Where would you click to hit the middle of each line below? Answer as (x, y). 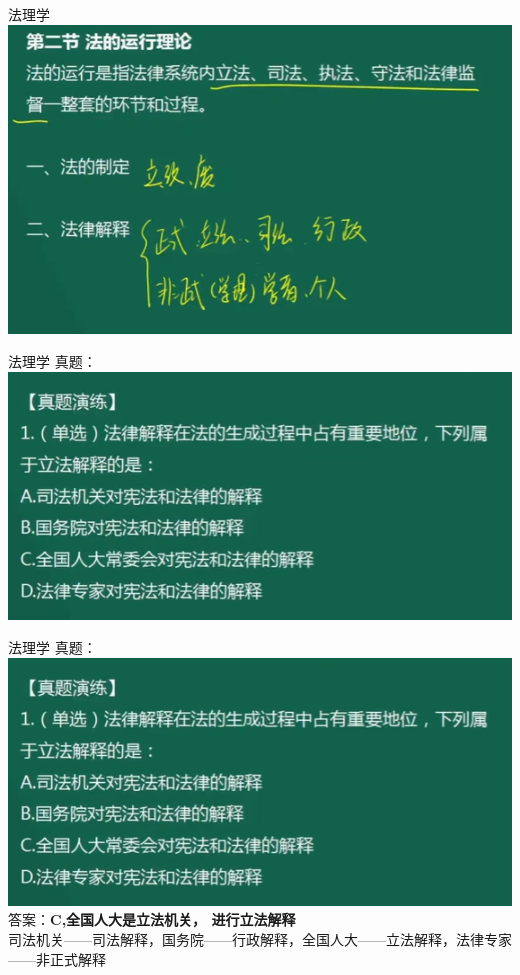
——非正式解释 (57, 958)
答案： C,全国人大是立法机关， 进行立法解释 (152, 919)
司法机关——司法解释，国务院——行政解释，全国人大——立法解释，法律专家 (260, 939)
